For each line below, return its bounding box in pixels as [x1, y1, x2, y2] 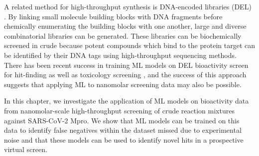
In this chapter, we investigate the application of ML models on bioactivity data [4, 96, 249, 106]
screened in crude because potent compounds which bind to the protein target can [4, 40, 255, 51]
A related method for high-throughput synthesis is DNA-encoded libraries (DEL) [4, 1, 252, 11]
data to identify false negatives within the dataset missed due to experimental [4, 125, 242, 135]
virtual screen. [4, 144, 47, 155]
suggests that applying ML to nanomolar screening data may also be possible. [4, 79, 242, 89]
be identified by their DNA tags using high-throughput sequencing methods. [4, 50, 237, 60]
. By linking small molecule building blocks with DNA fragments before [4, 11, 223, 21]
